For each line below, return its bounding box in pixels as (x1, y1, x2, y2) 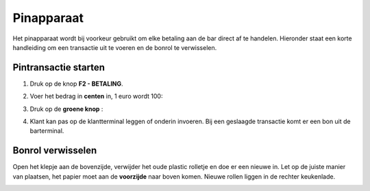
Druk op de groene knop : (29, 105, 103, 113)
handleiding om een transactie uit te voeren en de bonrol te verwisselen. (12, 43, 217, 51)
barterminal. (29, 127, 64, 135)
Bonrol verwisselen (12, 144, 97, 157)
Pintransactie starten (12, 62, 106, 73)
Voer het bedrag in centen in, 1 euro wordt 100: (29, 92, 163, 101)
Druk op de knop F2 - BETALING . (29, 79, 123, 88)
